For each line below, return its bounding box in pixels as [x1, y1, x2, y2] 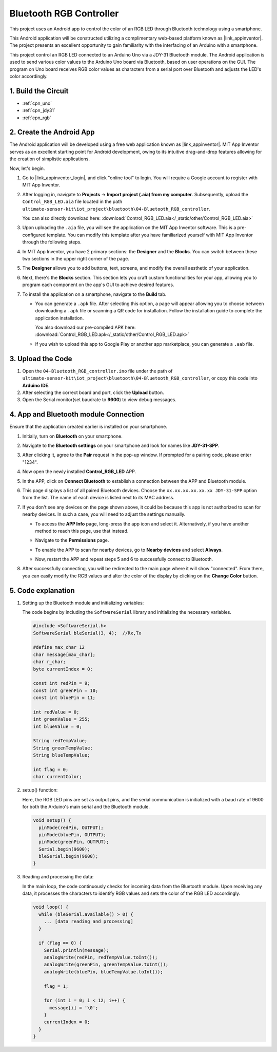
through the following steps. [22, 239, 82, 245]
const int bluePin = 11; [33, 695, 96, 701]
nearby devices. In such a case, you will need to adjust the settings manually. [22, 511, 186, 517]
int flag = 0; [33, 766, 69, 773]
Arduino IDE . [22, 382, 50, 388]
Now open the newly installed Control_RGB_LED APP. [22, 468, 136, 475]
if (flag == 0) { [38, 940, 82, 946]
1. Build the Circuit [9, 86, 69, 95]
